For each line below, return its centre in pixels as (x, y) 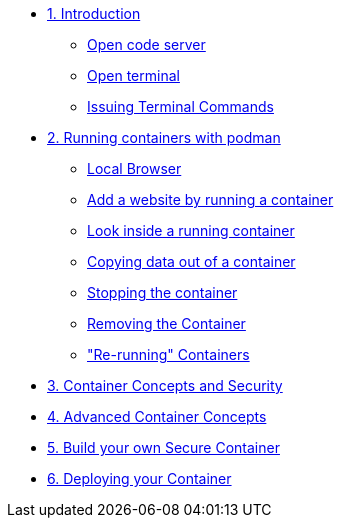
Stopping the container (162, 292)
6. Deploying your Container (139, 478)
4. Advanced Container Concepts (157, 416)
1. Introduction (94, 13)
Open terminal (133, 75)
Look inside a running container (191, 230)
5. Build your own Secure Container (163, 447)
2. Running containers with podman (164, 137)
